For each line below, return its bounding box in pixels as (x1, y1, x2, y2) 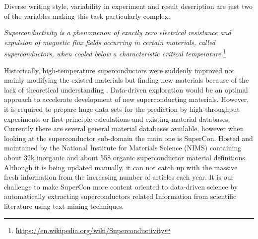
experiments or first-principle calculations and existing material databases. (4, 113, 230, 124)
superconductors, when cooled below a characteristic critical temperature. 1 (4, 47, 226, 59)
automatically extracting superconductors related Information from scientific (4, 191, 237, 201)
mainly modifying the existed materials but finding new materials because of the (4, 75, 249, 85)
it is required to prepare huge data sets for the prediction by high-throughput (4, 104, 240, 114)
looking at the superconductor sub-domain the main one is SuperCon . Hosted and (4, 133, 253, 143)
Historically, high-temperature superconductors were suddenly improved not (4, 65, 235, 75)
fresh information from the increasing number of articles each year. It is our (4, 172, 234, 182)
